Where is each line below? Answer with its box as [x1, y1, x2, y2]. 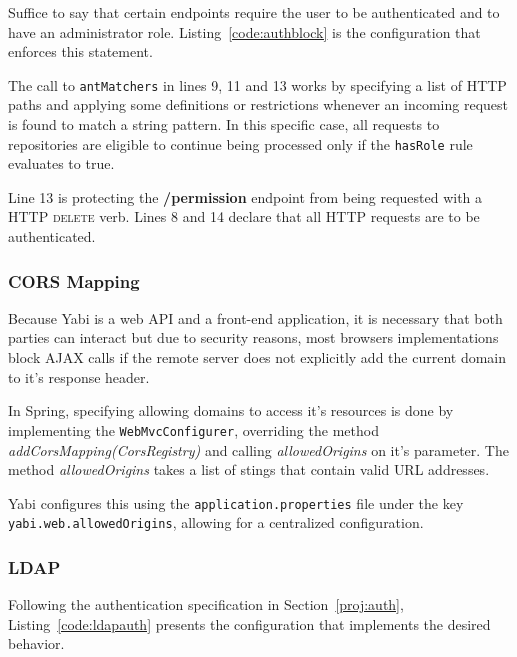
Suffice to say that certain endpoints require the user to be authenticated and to [8, 2, 500, 22]
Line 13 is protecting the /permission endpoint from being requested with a [8, 186, 483, 207]
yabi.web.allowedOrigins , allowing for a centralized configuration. [8, 512, 424, 533]
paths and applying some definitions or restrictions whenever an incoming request [8, 94, 509, 115]
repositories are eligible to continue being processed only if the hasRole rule [8, 133, 473, 154]
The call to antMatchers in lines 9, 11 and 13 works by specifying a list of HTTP [8, 74, 507, 95]
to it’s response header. [8, 366, 150, 387]
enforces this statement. [8, 41, 153, 62]
